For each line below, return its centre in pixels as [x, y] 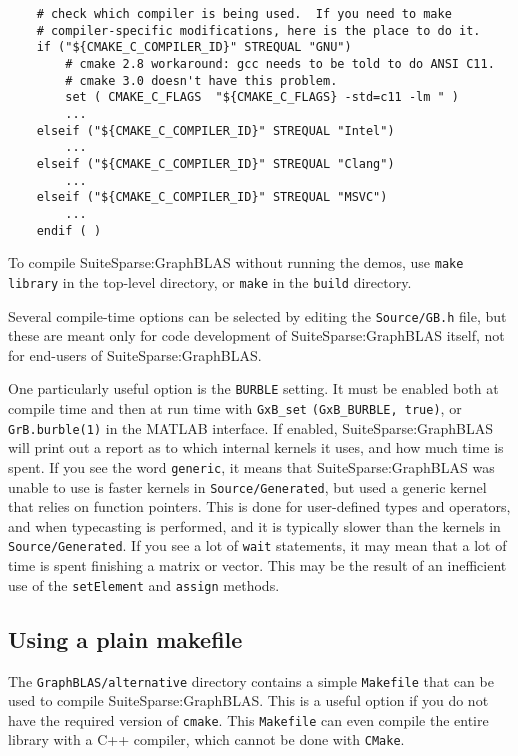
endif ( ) [69, 230]
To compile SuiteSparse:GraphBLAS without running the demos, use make [236, 262]
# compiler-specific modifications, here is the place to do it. [258, 30]
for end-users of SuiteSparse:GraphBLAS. [135, 354]
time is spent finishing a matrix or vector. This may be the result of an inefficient [257, 565]
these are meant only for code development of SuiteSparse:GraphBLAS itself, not [256, 335]
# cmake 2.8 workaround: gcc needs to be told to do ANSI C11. [280, 63]
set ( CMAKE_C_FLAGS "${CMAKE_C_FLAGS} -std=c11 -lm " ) [262, 97]
